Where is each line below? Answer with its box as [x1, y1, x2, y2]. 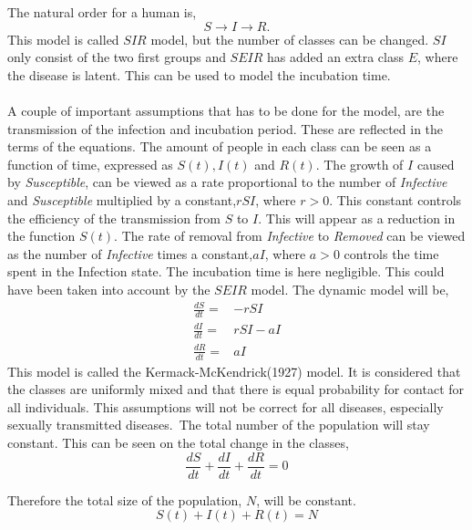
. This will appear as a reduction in [258, 208, 456, 227]
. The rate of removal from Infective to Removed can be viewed [114, 226, 466, 245]
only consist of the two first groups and [7, 47, 226, 67]
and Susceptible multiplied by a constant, [7, 190, 237, 209]
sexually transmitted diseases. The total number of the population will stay [7, 415, 430, 434]
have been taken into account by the [7, 279, 210, 298]
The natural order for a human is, [7, 3, 197, 21]
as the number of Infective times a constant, [7, 244, 253, 263]
